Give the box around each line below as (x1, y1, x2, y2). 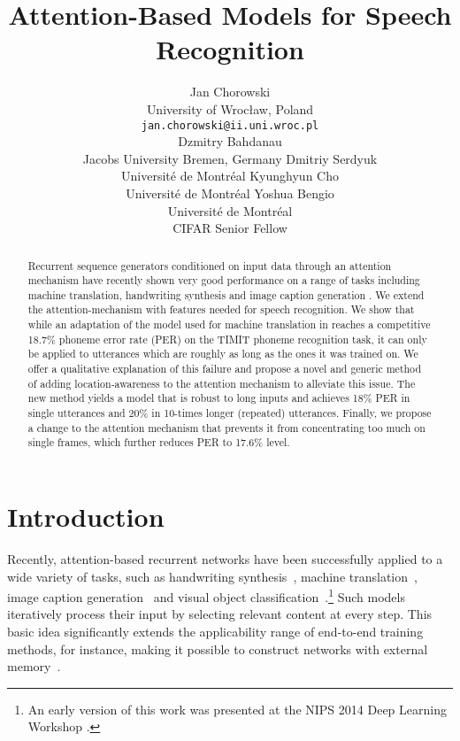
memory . (7, 657, 61, 675)
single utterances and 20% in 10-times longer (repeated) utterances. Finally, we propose (27, 405, 432, 421)
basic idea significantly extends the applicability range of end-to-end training (7, 622, 424, 641)
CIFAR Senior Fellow (172, 219, 287, 237)
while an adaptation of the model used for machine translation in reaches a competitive (27, 317, 431, 332)
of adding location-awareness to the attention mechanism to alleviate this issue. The (27, 375, 416, 390)
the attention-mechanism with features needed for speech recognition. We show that (27, 302, 415, 317)
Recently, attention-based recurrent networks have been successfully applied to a (7, 549, 443, 567)
